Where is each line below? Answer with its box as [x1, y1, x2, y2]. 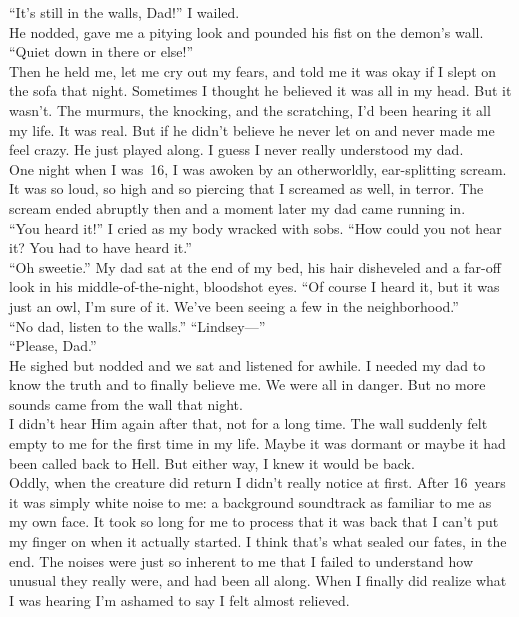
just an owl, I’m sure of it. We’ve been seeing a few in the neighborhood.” [9, 295, 459, 316]
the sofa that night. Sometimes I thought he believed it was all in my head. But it [9, 80, 512, 101]
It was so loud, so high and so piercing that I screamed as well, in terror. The [9, 178, 484, 199]
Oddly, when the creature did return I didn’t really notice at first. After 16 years [9, 472, 506, 493]
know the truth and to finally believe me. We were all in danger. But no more [9, 374, 486, 395]
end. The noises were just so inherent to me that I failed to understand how [9, 550, 474, 571]
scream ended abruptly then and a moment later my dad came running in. [9, 197, 466, 218]
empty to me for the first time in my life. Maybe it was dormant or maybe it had [9, 433, 506, 454]
